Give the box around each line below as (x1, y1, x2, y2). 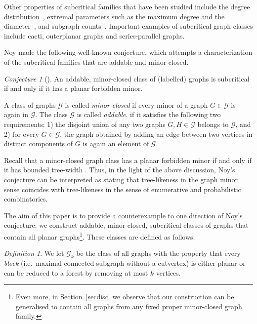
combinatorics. (4, 194, 48, 204)
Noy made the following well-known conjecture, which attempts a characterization (4, 47, 253, 57)
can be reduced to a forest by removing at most (4, 267, 148, 278)
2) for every (4, 128, 39, 139)
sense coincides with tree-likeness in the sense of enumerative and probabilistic (4, 184, 241, 194)
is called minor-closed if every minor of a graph (65, 99, 208, 110)
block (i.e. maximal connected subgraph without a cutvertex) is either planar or (4, 257, 246, 268)
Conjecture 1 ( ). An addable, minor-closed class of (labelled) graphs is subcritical (4, 73, 250, 83)
